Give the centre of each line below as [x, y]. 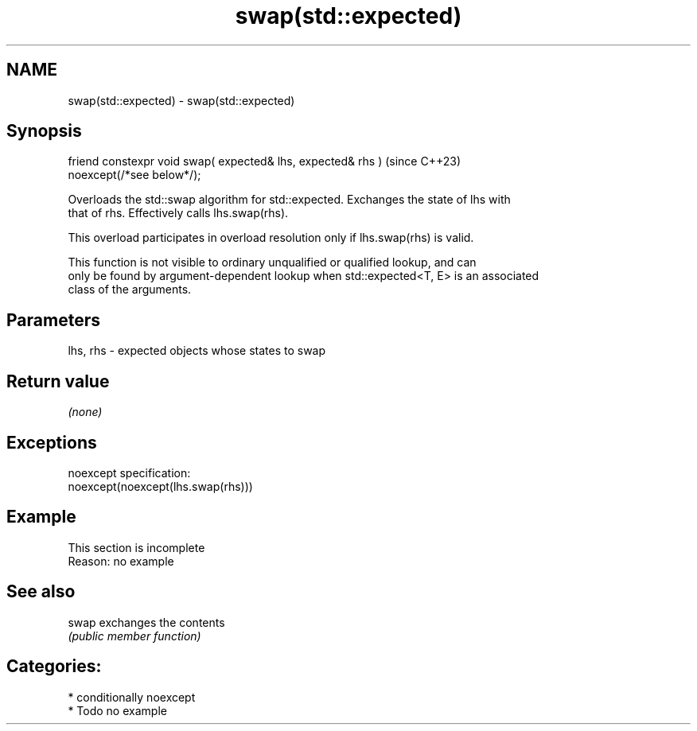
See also [41, 592]
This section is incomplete [136, 547]
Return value [58, 381]
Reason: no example [121, 561]
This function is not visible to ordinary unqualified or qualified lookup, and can [272, 262]
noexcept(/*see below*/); [134, 175]
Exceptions [52, 442]
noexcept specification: [129, 472]
